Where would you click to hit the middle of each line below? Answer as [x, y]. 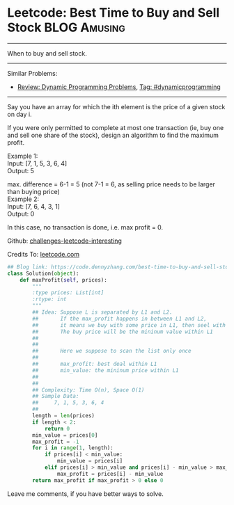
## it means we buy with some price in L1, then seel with [129, 325]
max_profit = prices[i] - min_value [110, 474]
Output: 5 [21, 170]
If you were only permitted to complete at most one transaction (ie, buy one [116, 127]
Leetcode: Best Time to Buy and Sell [114, 13]
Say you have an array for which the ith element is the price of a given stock [116, 106]
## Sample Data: [56, 396]
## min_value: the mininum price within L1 [106, 370]
